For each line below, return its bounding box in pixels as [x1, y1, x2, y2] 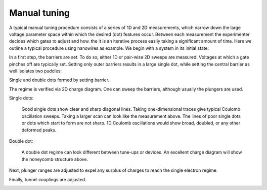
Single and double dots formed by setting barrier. [9, 77, 110, 83]
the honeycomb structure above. [21, 156, 89, 162]
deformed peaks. [21, 127, 57, 133]
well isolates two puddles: [9, 68, 62, 74]
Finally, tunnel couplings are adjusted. [9, 176, 87, 182]
